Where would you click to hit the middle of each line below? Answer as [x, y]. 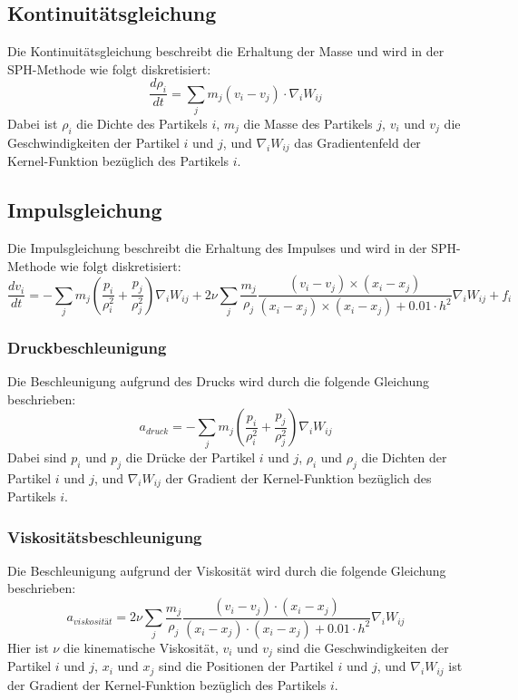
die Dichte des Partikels [142, 123]
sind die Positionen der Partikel [246, 666]
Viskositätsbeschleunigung [105, 536]
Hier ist [28, 647]
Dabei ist [33, 123]
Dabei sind [37, 457]
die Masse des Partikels [308, 123]
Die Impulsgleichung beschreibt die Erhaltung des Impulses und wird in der [217, 248]
